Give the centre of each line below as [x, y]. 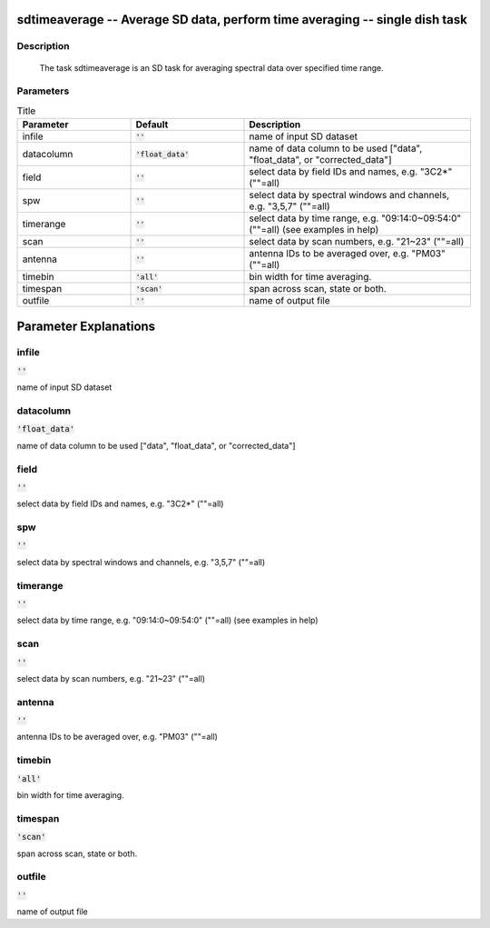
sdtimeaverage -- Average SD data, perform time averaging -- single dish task [242, 20]
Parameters [43, 91]
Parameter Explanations [86, 326]
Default [152, 125]
